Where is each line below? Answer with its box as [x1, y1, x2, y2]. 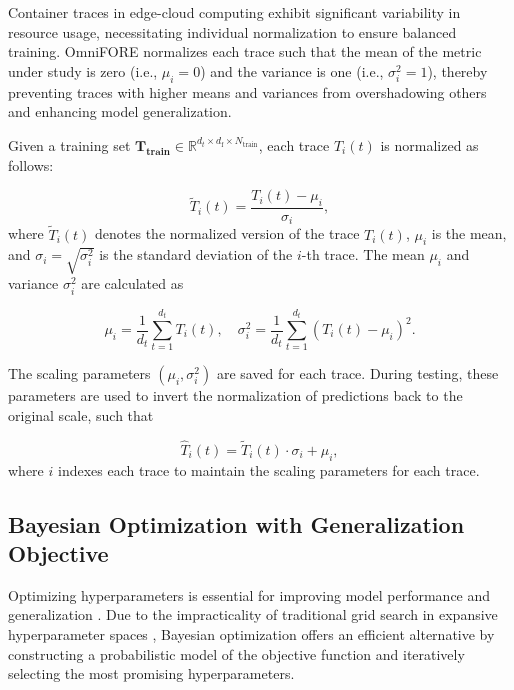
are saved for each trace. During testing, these [216, 363, 499, 384]
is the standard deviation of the [99, 244, 293, 265]
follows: [8, 154, 54, 175]
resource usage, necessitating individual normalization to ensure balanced [8, 21, 457, 42]
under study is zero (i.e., [8, 60, 158, 81]
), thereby [427, 60, 488, 81]
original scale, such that [8, 404, 154, 425]
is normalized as [380, 134, 479, 155]
